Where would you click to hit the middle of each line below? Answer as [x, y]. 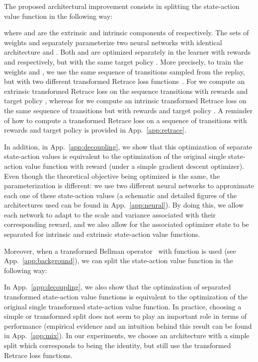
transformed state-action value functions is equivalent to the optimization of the [126, 297]
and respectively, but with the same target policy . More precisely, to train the [124, 61]
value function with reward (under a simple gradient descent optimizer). [134, 166]
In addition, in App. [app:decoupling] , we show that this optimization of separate [128, 146]
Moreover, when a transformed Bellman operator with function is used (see [120, 251]
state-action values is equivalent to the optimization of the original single [115, 156]
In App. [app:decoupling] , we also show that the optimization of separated [118, 287]
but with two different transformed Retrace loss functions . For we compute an [125, 81]
